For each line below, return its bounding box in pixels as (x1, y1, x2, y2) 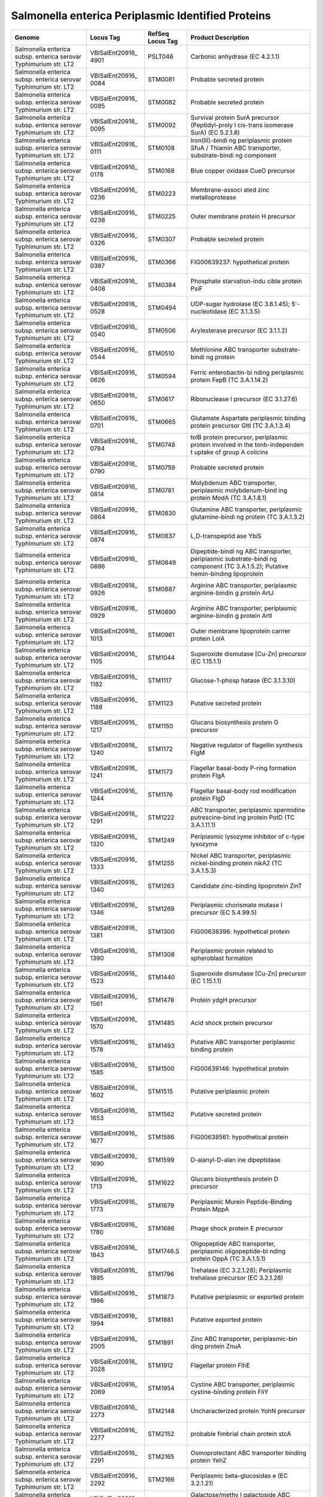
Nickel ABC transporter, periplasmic (190, 851, 291, 859)
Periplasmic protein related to (190, 946, 273, 954)
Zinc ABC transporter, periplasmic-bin (190, 1334, 297, 1343)
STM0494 (147, 303, 176, 311)
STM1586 (147, 1132, 175, 1141)
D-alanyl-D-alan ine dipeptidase (190, 1156, 281, 1164)
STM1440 (147, 973, 175, 981)
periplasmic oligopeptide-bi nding (190, 1247, 286, 1255)
